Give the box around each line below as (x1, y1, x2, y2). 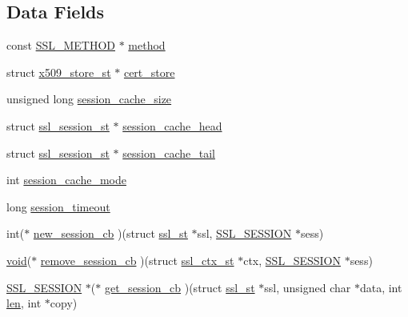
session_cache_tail (122, 144, 215, 161)
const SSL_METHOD (6, 37, 116, 54)
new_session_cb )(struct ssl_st (33, 225, 188, 242)
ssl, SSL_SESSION (197, 225, 292, 242)
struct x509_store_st (6, 63, 111, 80)
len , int (6, 295, 42, 311)
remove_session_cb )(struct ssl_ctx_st (40, 251, 234, 268)
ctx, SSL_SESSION (243, 251, 341, 268)
